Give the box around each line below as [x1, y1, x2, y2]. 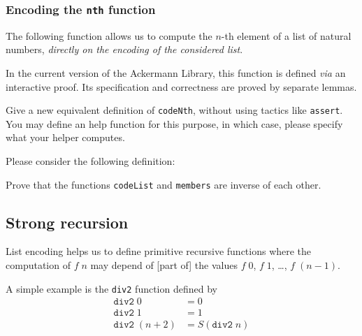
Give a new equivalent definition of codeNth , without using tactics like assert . [6, 103, 343, 117]
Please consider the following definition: [6, 154, 175, 168]
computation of [6, 258, 71, 272]
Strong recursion [6, 211, 129, 233]
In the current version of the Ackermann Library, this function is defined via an [6, 65, 346, 80]
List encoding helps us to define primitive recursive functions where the [6, 244, 312, 258]
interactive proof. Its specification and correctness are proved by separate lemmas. [6, 79, 357, 94]
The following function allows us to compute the [6, 28, 212, 43]
